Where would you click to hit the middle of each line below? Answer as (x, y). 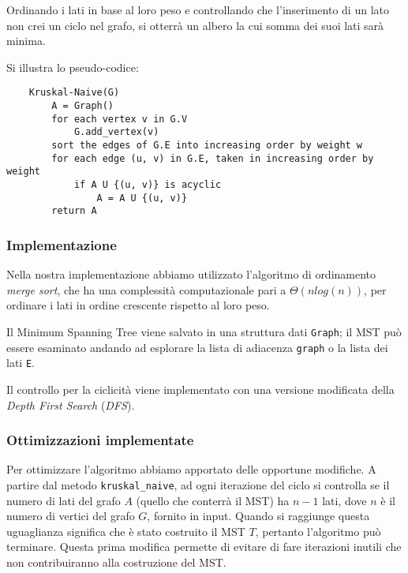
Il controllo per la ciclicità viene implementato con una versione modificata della (200, 389)
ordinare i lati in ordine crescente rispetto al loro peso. (138, 305)
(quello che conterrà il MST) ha (213, 500)
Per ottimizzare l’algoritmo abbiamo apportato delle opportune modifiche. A (191, 469)
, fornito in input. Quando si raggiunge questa (258, 516)
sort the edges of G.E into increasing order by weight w (207, 145)
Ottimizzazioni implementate (100, 440)
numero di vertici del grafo (71, 516)
